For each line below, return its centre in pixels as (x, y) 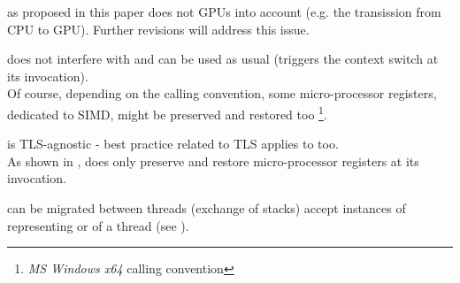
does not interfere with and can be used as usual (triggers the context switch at (223, 59)
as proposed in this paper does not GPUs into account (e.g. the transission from (224, 11)
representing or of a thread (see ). (98, 225)
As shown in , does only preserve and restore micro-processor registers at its (213, 161)
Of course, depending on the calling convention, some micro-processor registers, (222, 93)
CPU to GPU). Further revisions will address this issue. (158, 29)
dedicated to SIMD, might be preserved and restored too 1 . (167, 112)
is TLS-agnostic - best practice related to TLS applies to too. (173, 144)
